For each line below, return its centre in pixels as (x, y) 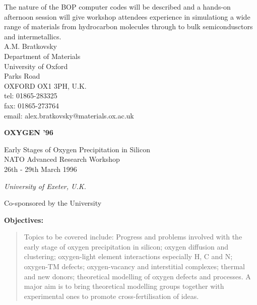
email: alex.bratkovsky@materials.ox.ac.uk (69, 115)
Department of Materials (42, 56)
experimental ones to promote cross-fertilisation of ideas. (111, 296)
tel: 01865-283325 (31, 96)
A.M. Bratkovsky (30, 46)
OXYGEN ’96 (29, 132)
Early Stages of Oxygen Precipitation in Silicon (77, 149)
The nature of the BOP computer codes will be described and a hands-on (117, 7)
